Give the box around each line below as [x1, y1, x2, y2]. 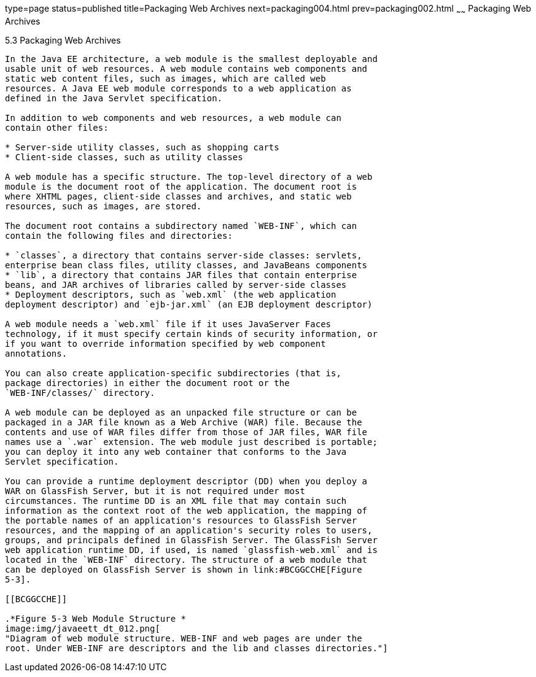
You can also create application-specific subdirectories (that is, [5, 368, 341, 378]
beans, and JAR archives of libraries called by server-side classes [5, 279, 347, 290]
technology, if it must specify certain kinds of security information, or [5, 328, 378, 339]
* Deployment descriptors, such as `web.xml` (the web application [5, 289, 336, 300]
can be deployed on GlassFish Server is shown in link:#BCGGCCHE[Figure [5, 564, 362, 574]
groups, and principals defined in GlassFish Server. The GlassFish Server [5, 535, 378, 545]
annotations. [5, 348, 68, 358]
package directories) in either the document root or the [5, 377, 290, 388]
